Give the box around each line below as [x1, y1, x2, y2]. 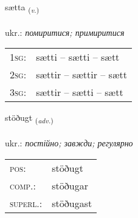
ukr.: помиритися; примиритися [5, 26, 125, 38]
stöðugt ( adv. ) [5, 111, 53, 126]
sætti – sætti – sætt [36, 50, 120, 64]
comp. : [10, 178, 36, 192]
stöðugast [52, 196, 92, 210]
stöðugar [52, 178, 88, 192]
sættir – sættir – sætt [36, 67, 127, 82]
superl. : [10, 196, 43, 210]
